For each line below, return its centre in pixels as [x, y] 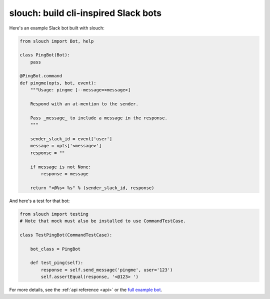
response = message [64, 174]
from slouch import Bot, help [57, 41]
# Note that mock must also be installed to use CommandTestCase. [103, 221]
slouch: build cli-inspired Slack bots [85, 13]
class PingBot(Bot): [45, 55]
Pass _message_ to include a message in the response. [99, 118]
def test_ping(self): [57, 263]
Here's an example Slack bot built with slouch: [57, 28]
